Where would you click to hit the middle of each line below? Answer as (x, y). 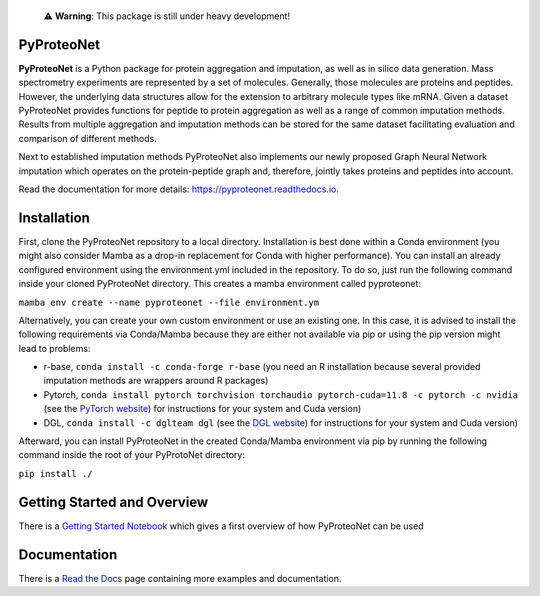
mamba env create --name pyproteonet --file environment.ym (169, 302)
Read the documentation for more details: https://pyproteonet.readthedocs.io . (178, 189)
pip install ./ (56, 473)
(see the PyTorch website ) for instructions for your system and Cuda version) (202, 409)
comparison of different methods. (87, 138)
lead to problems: (54, 348)
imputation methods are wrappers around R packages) (156, 381)
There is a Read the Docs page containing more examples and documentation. (180, 578)
